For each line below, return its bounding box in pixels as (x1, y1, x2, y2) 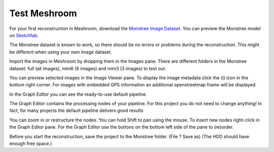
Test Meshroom (9, 8, 77, 19)
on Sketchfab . (9, 32, 39, 38)
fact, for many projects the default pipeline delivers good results (9, 107, 144, 114)
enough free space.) (9, 140, 52, 147)
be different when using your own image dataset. (9, 49, 112, 55)
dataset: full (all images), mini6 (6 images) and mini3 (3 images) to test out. (9, 65, 166, 71)
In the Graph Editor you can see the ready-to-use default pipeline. (9, 91, 147, 97)
